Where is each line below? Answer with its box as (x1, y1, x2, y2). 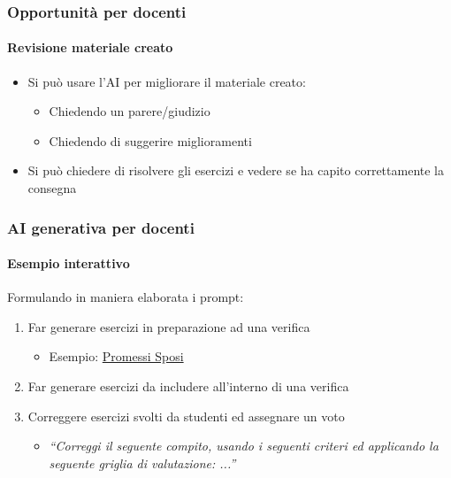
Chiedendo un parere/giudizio (49, 102, 210, 120)
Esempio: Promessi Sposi (49, 347, 184, 366)
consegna (27, 179, 77, 197)
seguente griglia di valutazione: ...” (49, 453, 236, 472)
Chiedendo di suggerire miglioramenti (49, 131, 252, 150)
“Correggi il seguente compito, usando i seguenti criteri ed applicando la (49, 436, 439, 455)
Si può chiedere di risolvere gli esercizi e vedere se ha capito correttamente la (27, 161, 444, 180)
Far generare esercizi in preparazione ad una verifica (27, 317, 310, 335)
